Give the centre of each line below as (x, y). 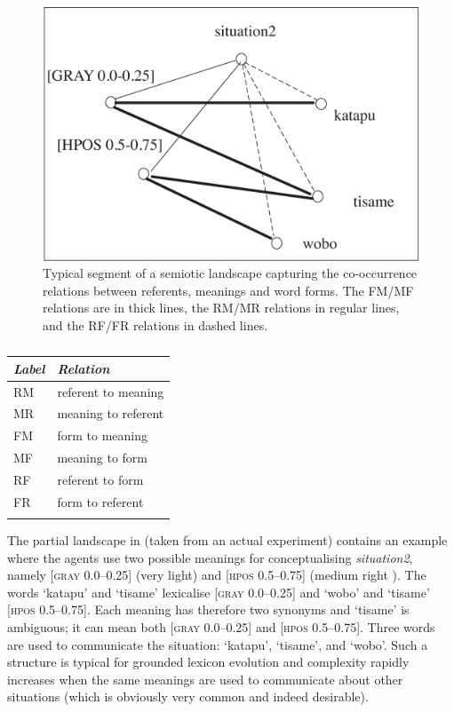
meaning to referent (111, 413)
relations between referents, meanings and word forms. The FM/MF (228, 290)
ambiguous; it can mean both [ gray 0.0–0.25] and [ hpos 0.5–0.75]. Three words (221, 627)
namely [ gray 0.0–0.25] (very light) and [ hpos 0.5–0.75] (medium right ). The (217, 575)
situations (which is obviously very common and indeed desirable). (188, 696)
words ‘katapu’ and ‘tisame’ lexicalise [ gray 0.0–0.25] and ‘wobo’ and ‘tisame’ (219, 592)
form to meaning (102, 435)
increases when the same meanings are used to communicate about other (205, 679)
